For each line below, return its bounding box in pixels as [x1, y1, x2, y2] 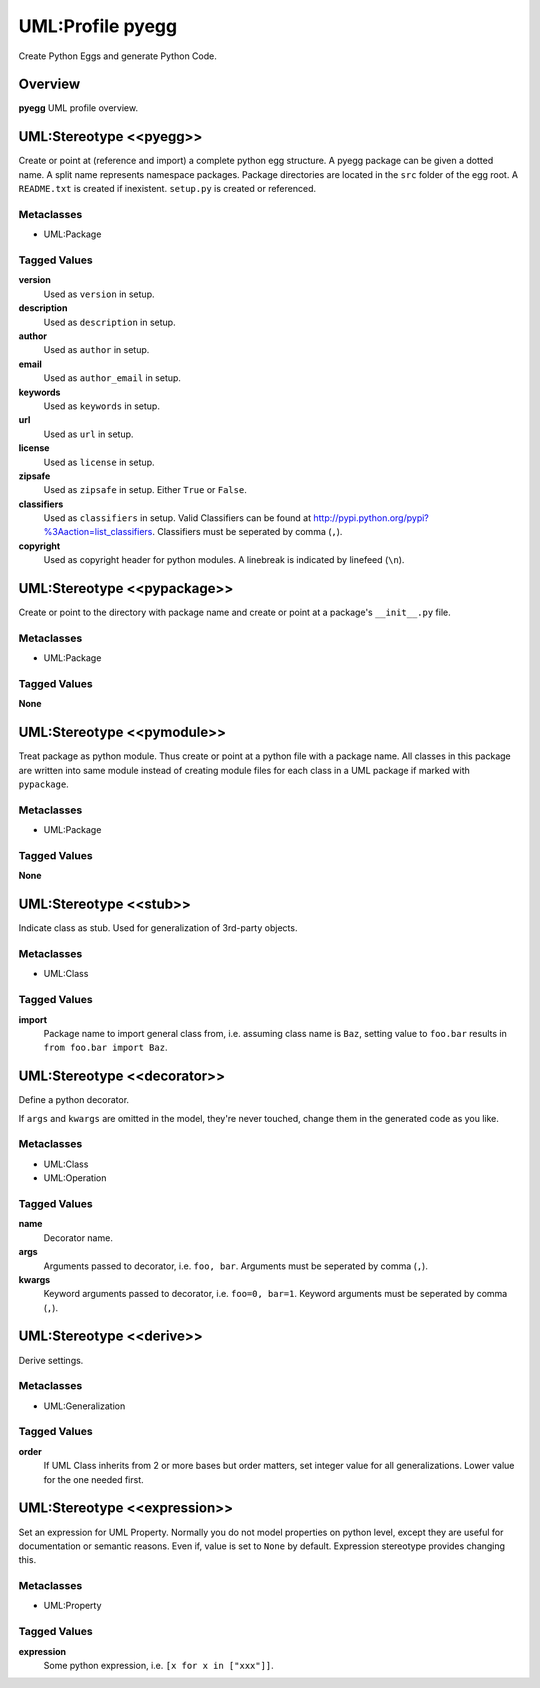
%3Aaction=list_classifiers [43, 526, 153, 538]
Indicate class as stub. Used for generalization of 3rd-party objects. [18, 922, 298, 934]
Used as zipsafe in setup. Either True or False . [43, 484, 247, 496]
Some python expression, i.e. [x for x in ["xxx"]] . [43, 1660, 274, 1671]
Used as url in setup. [43, 428, 134, 440]
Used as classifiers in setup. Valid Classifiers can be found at [43, 512, 312, 524]
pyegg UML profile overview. [18, 102, 139, 114]
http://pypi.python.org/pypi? [313, 512, 430, 524]
